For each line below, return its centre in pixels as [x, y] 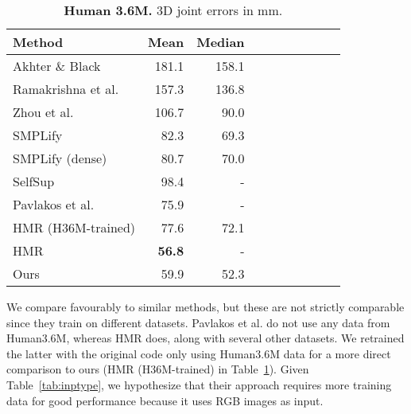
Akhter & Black [57, 66]
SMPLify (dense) [60, 158]
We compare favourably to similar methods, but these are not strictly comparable [205, 307]
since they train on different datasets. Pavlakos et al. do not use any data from [198, 322]
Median [221, 42]
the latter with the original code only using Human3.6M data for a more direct [199, 353]
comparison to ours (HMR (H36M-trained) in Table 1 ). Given [158, 369]
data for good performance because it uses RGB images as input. [165, 400]
